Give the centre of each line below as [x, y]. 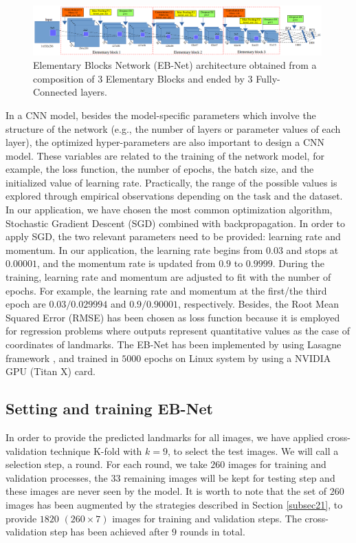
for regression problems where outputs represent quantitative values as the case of [178, 331]
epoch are [26, 304]
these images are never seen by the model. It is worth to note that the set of [166, 491]
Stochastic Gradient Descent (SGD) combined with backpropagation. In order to [176, 223]
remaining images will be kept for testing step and [230, 477]
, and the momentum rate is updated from [126, 263]
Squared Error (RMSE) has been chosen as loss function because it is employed [173, 317]
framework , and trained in [62, 358]
